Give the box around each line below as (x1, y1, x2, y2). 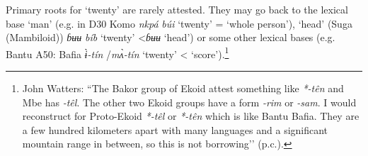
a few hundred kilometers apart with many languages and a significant (22, 122, 328, 137)
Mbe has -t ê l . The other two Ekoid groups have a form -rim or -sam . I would (22, 94, 357, 109)
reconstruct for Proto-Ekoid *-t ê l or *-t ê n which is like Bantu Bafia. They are (22, 108, 360, 123)
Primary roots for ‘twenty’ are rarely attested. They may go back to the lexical (6, 2, 348, 16)
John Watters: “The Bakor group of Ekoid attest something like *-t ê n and (22, 81, 344, 96)
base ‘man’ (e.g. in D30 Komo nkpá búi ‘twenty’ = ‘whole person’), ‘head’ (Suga (6, 16, 352, 30)
